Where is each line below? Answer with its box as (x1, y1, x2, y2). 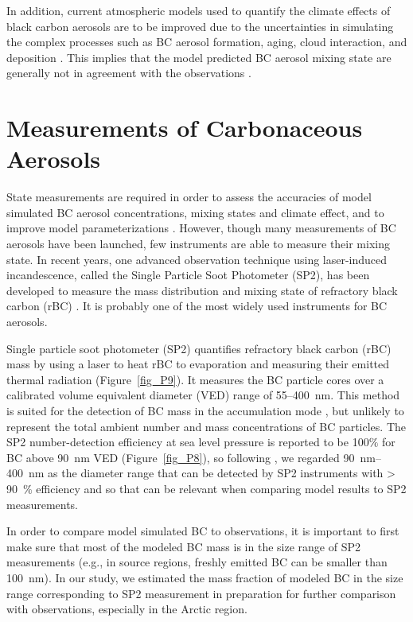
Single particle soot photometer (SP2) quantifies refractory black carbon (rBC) (6, 340, 392, 356)
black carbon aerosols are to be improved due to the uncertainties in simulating (6, 17, 394, 34)
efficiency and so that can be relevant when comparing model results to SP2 (36, 480, 407, 496)
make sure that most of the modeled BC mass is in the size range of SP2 (6, 538, 360, 554)
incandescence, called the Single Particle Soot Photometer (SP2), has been (6, 266, 370, 283)
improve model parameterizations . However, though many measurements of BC (6, 220, 396, 236)
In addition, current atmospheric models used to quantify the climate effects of (6, 2, 391, 18)
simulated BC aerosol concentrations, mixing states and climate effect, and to (6, 204, 384, 220)
